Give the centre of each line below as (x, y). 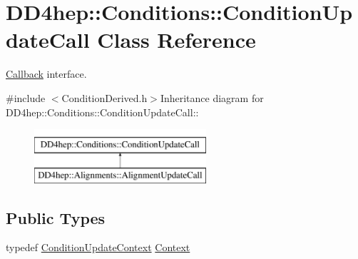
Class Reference (177, 40)
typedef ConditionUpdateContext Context (98, 247)
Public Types (56, 217)
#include (26, 97)
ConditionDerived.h (104, 97)
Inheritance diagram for (212, 97)
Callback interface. (46, 74)
